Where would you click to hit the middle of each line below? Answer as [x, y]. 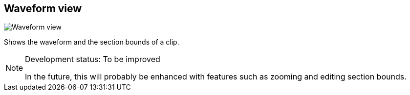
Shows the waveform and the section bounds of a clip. [92, 42]
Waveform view [43, 8]
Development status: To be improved [93, 59]
